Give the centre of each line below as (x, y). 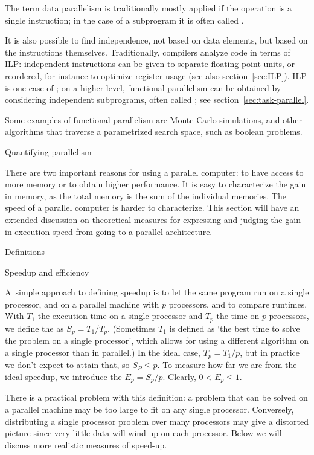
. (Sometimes (132, 328)
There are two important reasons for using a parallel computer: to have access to (154, 172)
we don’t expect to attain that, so (67, 365)
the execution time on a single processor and (120, 316)
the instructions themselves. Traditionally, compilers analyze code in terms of (148, 52)
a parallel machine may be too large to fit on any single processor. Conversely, (149, 409)
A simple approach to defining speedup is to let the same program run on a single (157, 292)
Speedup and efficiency (47, 272)
